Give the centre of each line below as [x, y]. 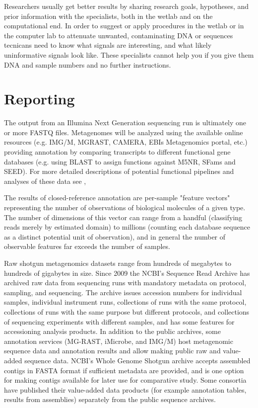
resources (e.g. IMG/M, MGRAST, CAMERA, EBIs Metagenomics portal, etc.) [126, 142]
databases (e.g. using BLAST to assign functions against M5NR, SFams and [120, 161]
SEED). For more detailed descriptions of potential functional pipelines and [119, 171]
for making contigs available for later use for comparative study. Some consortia [125, 380]
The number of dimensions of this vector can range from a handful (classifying [123, 217]
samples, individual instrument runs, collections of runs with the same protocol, [125, 302]
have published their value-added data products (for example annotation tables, [125, 389]
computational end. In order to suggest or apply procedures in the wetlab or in [124, 26]
